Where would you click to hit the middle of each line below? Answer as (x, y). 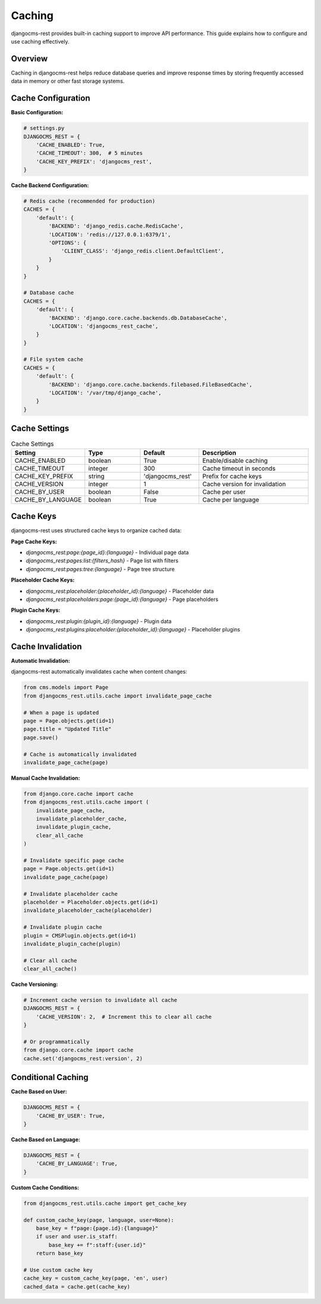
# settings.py (44, 128)
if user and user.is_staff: (77, 1237)
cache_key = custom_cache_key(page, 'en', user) (96, 1278)
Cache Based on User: (39, 1092)
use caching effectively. (40, 41)
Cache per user (224, 491)
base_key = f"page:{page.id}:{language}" (97, 1228)
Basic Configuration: (37, 113)
